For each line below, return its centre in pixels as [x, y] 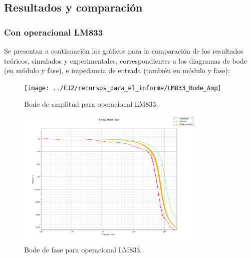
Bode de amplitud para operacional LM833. [91, 104]
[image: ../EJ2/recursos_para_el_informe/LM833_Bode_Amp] [123, 88]
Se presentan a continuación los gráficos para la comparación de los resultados [124, 51]
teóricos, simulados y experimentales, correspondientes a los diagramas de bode [125, 60]
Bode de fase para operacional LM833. [83, 250]
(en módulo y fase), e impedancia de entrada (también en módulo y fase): [117, 70]
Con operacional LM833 [54, 32]
